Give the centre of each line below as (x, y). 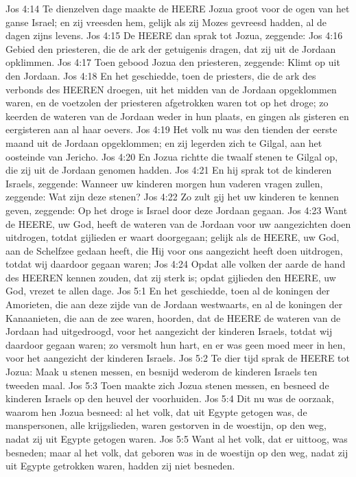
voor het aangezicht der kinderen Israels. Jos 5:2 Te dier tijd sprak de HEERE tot (178, 358)
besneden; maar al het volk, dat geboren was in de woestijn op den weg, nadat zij (177, 452)
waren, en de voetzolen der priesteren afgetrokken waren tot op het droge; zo (167, 103)
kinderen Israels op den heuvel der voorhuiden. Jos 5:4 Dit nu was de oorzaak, (170, 398)
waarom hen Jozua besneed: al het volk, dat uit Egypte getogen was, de (156, 411)
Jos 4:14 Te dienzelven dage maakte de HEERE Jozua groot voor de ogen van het (178, 8)
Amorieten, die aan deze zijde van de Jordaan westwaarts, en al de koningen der (174, 304)
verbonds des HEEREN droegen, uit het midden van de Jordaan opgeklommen (171, 89)
